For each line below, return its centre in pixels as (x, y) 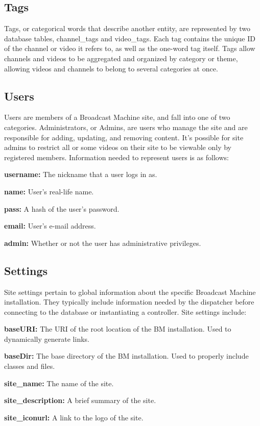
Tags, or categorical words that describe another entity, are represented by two (127, 28)
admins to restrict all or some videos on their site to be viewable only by (118, 147)
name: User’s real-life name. (49, 191)
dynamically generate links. (47, 339)
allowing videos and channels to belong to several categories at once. (111, 68)
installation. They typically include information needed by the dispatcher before (129, 302)
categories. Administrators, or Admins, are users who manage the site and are (126, 127)
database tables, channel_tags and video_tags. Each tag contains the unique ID (130, 38)
